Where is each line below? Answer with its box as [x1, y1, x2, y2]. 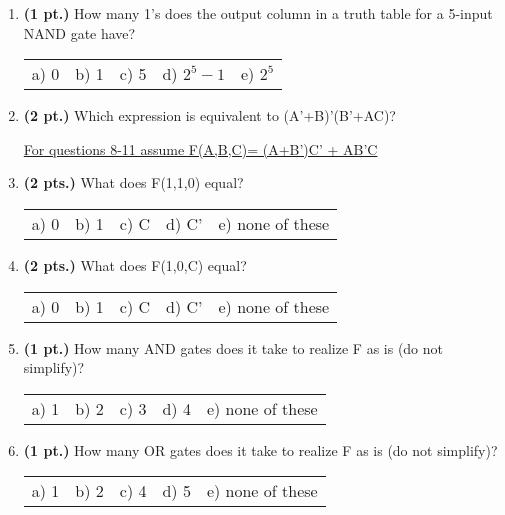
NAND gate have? [23, 22, 136, 43]
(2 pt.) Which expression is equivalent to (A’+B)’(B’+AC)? [23, 105, 396, 126]
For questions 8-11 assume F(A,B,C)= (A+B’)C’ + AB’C [23, 138, 378, 159]
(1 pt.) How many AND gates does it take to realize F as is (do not [23, 337, 444, 358]
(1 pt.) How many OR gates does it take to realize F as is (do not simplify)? [23, 439, 498, 460]
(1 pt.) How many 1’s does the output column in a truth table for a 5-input [23, 3, 493, 23]
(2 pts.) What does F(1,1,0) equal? [23, 172, 244, 193]
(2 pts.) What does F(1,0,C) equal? [23, 254, 247, 275]
